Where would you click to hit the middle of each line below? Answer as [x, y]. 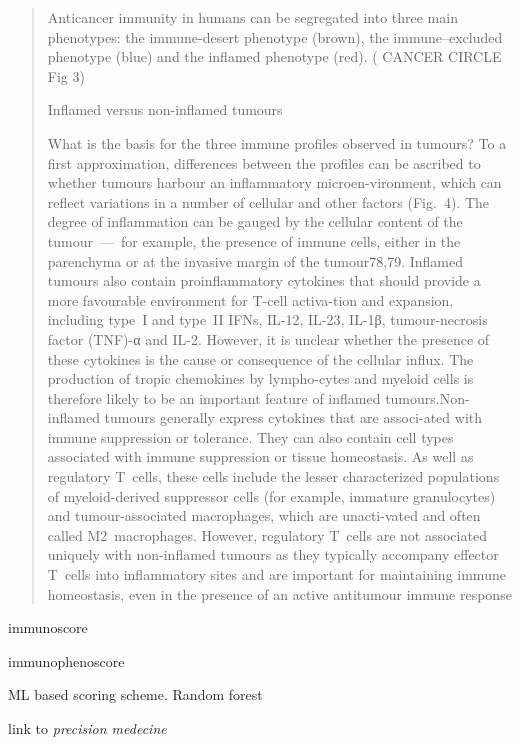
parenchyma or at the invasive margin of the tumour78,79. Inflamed [255, 260]
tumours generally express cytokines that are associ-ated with [293, 417]
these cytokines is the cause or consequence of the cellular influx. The [260, 358]
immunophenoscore [66, 660]
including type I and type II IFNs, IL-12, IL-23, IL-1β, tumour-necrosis [267, 319]
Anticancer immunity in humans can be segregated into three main [252, 17]
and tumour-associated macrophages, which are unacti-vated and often [264, 515]
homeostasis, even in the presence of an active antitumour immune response [279, 593]
